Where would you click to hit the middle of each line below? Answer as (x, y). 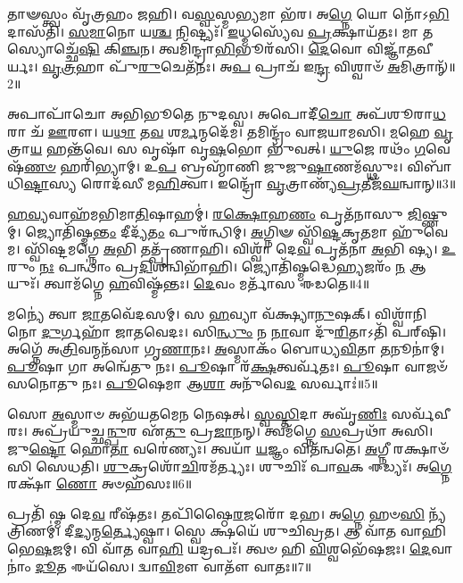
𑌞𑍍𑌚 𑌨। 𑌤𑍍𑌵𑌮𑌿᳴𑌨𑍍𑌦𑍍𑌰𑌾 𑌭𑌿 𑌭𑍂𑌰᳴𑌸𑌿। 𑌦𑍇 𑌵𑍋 (242, 49)
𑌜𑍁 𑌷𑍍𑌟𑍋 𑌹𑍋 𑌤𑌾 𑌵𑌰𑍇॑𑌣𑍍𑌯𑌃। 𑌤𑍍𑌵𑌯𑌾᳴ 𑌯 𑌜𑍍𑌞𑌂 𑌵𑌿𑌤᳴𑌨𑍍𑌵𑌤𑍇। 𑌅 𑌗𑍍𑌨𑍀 (198, 449)
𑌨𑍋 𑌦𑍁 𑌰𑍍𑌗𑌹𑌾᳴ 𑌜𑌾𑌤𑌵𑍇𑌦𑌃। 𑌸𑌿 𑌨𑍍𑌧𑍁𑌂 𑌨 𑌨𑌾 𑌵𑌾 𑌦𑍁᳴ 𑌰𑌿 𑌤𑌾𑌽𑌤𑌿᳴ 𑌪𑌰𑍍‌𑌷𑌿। (227, 331)
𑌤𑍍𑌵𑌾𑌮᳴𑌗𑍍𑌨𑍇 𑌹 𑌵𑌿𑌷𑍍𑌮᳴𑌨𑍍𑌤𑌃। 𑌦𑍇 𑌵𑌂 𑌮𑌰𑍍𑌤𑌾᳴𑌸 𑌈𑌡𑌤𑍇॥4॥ (207, 283)
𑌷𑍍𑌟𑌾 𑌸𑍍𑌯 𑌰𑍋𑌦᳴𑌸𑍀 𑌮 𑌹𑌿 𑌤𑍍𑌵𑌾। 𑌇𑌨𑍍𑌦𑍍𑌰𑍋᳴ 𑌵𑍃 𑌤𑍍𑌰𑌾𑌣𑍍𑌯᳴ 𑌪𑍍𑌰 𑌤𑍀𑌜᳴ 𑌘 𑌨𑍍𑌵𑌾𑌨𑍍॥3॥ (240, 183)
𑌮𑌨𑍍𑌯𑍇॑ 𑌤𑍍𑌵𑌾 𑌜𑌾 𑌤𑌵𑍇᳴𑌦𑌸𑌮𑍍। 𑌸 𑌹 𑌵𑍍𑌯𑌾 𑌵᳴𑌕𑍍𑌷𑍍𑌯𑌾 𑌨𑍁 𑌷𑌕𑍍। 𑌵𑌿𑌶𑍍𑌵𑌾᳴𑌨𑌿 (217, 313)
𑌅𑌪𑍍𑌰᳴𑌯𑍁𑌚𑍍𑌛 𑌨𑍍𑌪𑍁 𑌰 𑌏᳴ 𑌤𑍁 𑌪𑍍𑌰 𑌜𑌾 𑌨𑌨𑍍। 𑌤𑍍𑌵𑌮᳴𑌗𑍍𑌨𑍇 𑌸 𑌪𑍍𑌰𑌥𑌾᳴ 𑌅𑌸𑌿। (232, 431)
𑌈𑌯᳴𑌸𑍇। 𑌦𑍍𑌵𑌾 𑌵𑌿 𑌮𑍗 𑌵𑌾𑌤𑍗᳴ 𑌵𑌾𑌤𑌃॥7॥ (191, 566)
